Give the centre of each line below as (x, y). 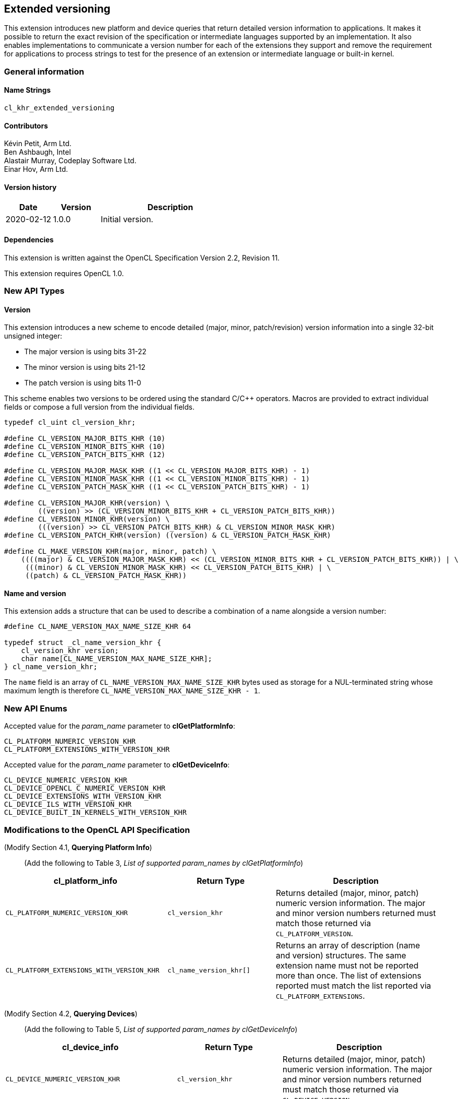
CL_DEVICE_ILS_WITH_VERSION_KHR (68, 804)
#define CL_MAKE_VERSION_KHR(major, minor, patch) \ (110, 552)
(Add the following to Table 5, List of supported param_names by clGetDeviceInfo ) (161, 1029)
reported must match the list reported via (353, 985)
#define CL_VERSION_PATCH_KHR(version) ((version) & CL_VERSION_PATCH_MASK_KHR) (168, 535)
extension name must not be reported (347, 965)
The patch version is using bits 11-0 (83, 383)
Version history (30, 187)
